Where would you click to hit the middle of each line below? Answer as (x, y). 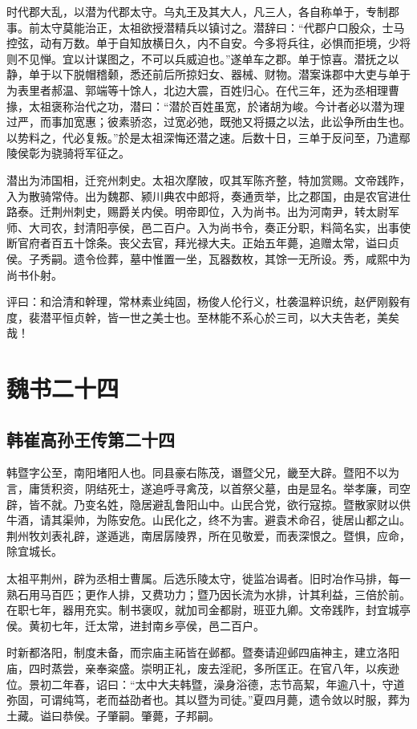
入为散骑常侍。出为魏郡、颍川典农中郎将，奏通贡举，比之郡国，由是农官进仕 (208, 195)
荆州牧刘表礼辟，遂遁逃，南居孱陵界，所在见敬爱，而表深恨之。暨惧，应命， (208, 535)
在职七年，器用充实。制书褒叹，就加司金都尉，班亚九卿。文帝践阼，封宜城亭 (208, 610)
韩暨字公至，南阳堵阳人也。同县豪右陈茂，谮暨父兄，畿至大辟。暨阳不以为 (203, 472)
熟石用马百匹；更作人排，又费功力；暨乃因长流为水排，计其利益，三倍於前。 (208, 594)
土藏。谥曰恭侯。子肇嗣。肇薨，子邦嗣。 (113, 715)
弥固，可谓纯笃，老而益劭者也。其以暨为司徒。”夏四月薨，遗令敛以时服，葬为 (208, 700)
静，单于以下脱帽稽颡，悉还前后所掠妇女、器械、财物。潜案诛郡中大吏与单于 (208, 74)
